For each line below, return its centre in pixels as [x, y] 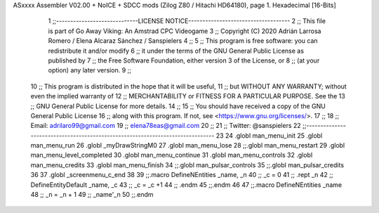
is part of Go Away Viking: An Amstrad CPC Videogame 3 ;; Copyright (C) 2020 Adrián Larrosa [185, 31]
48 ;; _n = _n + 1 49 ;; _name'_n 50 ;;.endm [92, 195]
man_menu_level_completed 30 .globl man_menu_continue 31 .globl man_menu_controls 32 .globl [172, 155]
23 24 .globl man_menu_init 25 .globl [269, 135]
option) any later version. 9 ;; [89, 70]
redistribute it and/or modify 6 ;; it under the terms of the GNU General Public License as [176, 51]
